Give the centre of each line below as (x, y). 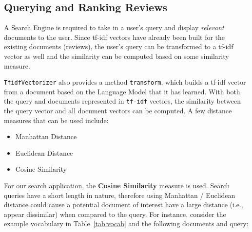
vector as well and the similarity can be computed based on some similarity (116, 56)
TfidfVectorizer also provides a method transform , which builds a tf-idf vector (125, 82)
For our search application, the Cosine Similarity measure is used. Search (117, 186)
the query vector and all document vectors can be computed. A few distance (118, 111)
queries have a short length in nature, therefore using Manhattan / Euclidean (120, 195)
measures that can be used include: (56, 120)
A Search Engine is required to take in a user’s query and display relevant (114, 27)
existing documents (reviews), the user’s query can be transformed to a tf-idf (119, 46)
